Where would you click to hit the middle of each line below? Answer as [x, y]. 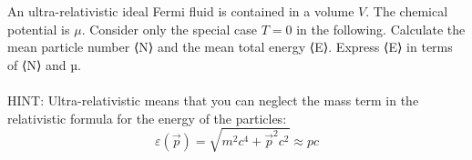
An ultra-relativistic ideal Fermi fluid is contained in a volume [181, 11]
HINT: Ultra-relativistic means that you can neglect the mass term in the [213, 100]
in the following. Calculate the [381, 29]
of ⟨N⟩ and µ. [44, 64]
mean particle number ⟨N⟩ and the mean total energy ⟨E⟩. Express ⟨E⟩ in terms [230, 47]
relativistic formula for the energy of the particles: [147, 118]
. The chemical [407, 11]
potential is [39, 29]
